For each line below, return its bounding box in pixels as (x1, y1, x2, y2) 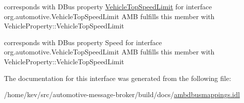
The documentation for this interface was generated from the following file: (4, 73, 231, 83)
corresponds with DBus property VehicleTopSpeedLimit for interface (4, 1, 212, 11)
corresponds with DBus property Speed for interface (4, 37, 162, 47)
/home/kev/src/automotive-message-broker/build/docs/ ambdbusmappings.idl (4, 89, 240, 100)
